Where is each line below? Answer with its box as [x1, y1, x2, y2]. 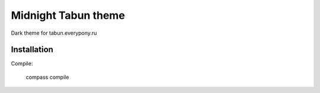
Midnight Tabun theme [11, 9, 126, 22]
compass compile [25, 74, 69, 81]
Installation [11, 45, 53, 55]
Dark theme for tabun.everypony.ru [11, 29, 97, 36]
